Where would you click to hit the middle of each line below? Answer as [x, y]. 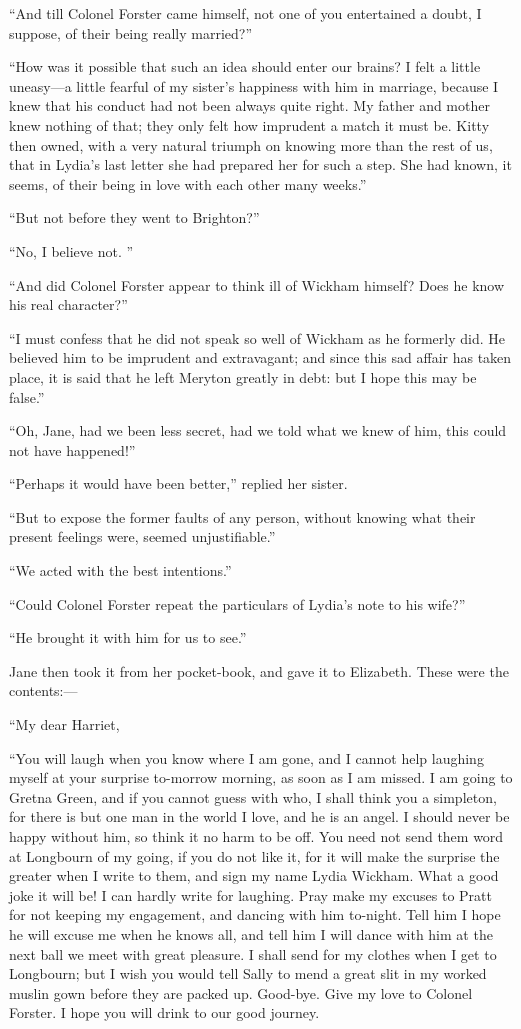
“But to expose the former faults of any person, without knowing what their [242, 516]
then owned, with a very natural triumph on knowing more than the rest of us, [251, 144]
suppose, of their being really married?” [130, 32]
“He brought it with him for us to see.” [128, 637]
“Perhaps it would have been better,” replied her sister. [178, 483]
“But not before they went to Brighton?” [134, 217]
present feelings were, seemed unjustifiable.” [142, 536]
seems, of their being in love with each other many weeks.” [188, 183]
